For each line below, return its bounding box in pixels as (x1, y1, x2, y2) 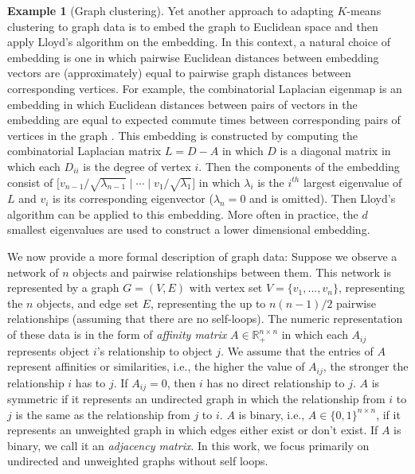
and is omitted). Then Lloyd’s (249, 190, 396, 207)
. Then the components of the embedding (198, 157, 400, 174)
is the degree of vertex (83, 157, 191, 174)
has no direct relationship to (206, 374, 345, 390)
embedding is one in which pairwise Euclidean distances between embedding (7, 49, 379, 65)
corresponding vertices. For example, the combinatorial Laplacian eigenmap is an (7, 80, 402, 96)
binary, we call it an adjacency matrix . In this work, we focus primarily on (7, 437, 370, 453)
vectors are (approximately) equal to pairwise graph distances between (7, 64, 351, 81)
